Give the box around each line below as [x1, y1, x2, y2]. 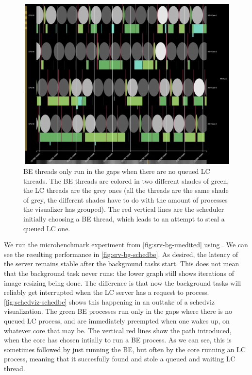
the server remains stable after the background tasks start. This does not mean [4, 258, 239, 269]
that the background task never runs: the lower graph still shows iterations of [4, 268, 234, 278]
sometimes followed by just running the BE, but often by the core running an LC [4, 344, 246, 354]
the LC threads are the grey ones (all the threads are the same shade [23, 185, 229, 195]
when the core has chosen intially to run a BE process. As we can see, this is [4, 335, 232, 345]
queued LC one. [23, 223, 70, 233]
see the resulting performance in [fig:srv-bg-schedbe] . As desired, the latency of [4, 249, 238, 259]
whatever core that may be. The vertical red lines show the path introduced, [4, 325, 232, 335]
